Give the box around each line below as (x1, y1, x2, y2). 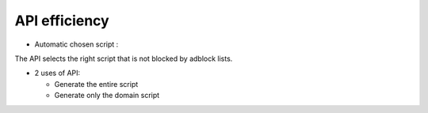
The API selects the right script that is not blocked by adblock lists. (14, 54, 233, 63)
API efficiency (14, 12, 110, 29)
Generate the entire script (54, 79, 139, 89)
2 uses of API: (34, 68, 81, 78)
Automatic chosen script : (34, 40, 119, 49)
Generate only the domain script (54, 91, 160, 100)
